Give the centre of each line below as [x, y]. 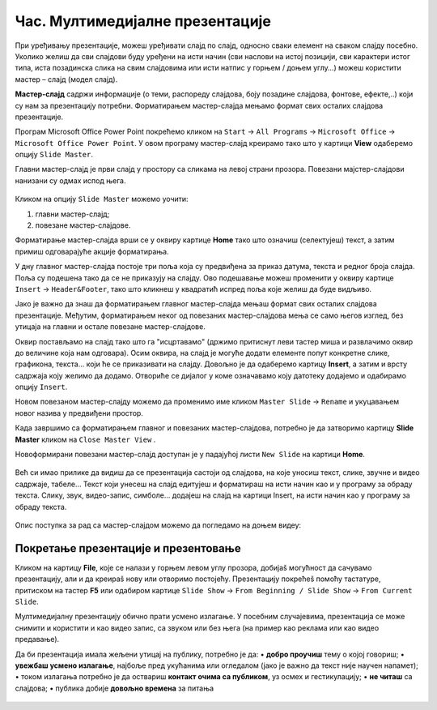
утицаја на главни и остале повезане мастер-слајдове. [110, 327]
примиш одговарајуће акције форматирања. [92, 251]
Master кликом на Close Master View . [85, 439]
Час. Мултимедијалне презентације [143, 21]
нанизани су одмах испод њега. [70, 180]
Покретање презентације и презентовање [128, 548]
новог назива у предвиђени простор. [79, 413]
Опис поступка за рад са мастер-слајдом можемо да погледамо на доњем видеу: [158, 525]
